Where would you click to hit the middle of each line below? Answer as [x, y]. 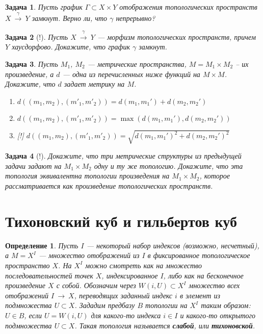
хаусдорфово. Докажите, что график [71, 47]
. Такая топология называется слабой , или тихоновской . [165, 325]
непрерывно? [136, 18]
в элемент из [200, 295]
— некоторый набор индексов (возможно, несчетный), [173, 245]
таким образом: [226, 305]
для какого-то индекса [126, 315]
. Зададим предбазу [105, 305]
